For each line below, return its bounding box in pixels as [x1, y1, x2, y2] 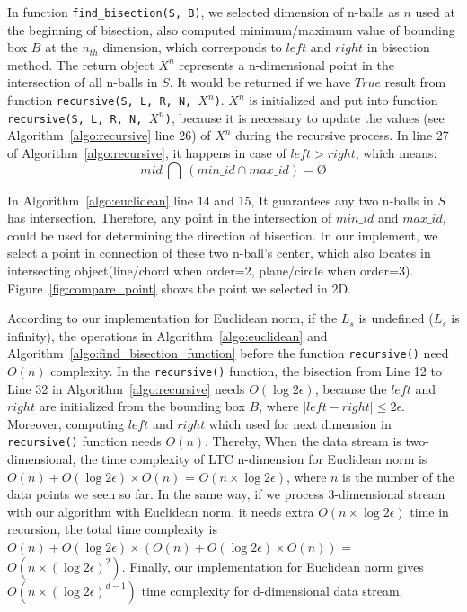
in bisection [366, 38, 430, 57]
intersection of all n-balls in [7, 73, 158, 92]
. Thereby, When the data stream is [205, 432, 401, 450]
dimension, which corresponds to [102, 38, 282, 57]
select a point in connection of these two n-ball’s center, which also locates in [7, 243, 431, 262]
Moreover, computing [7, 414, 124, 433]
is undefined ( [358, 309, 434, 328]
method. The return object [7, 55, 154, 74]
